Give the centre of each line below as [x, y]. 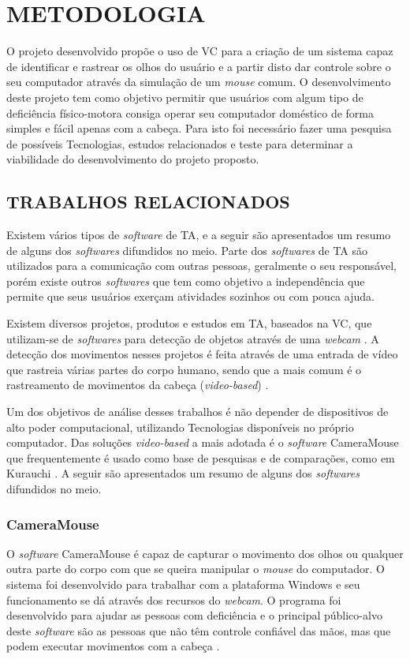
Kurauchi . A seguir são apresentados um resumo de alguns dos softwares [183, 473]
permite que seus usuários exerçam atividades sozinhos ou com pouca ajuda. [190, 296]
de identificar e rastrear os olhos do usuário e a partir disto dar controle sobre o [199, 66]
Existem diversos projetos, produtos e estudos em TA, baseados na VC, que [189, 323]
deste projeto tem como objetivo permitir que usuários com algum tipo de [185, 97]
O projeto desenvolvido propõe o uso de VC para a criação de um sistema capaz [200, 51]
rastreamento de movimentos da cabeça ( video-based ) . [138, 385]
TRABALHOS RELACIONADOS [148, 202]
